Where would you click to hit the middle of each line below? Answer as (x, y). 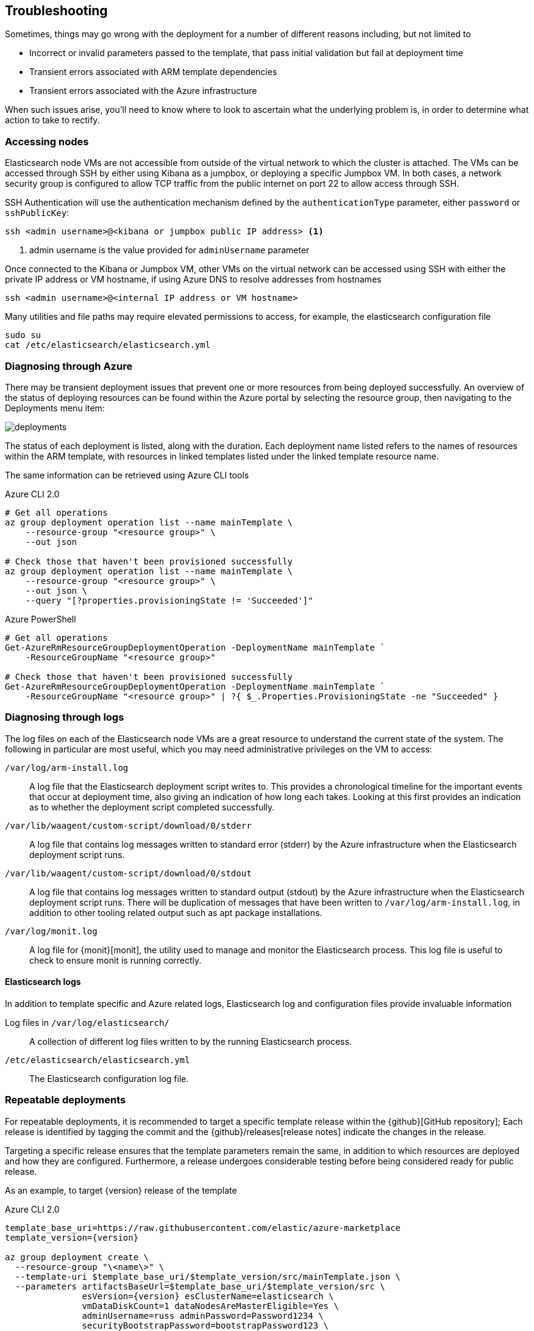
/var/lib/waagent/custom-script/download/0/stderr (128, 825)
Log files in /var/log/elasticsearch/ (87, 1022)
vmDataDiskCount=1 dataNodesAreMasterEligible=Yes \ (210, 1306)
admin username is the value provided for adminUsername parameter (169, 250)
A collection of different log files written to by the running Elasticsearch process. (190, 1041)
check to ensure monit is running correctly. (116, 960)
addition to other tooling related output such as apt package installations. (176, 912)
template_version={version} (72, 1237)
